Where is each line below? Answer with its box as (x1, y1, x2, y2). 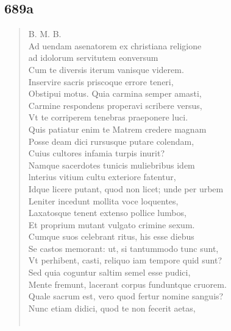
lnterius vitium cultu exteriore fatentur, (28, 170, 176, 183)
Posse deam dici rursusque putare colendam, (28, 134, 194, 147)
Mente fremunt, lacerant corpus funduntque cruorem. (28, 277, 227, 290)
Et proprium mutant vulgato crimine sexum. (28, 218, 195, 231)
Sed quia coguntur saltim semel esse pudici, (28, 266, 191, 279)
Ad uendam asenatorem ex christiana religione (28, 39, 202, 52)
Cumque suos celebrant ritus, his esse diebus (28, 230, 194, 243)
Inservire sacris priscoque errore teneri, (28, 75, 174, 88)
